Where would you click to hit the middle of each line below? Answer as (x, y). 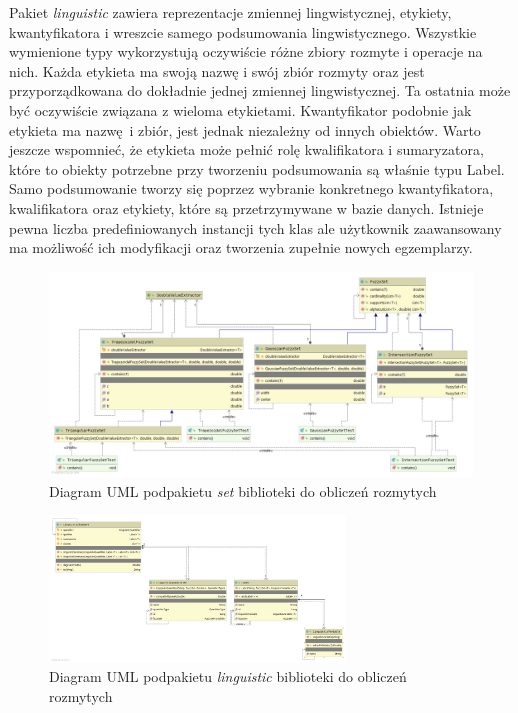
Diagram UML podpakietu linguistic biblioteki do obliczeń (228, 676)
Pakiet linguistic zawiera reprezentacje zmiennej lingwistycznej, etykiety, (230, 12)
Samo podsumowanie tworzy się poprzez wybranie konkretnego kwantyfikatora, (251, 188)
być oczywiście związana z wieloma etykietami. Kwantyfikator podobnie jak (240, 109)
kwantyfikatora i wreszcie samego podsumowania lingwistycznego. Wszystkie (243, 31)
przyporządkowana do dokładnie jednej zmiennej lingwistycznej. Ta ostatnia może (260, 90)
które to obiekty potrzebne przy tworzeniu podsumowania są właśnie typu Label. (257, 168)
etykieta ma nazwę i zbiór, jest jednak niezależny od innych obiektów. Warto (245, 129)
